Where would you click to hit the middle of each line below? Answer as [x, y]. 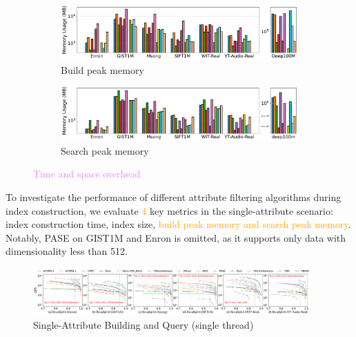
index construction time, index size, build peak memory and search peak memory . [178, 224]
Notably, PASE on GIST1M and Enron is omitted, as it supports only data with [176, 237]
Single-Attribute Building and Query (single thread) [144, 324]
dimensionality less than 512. [67, 251]
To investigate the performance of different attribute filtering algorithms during [174, 196]
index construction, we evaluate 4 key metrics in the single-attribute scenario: [169, 210]
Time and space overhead [87, 174]
